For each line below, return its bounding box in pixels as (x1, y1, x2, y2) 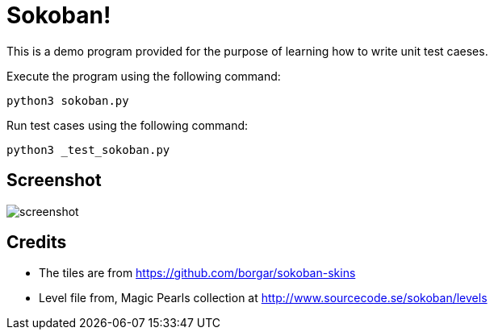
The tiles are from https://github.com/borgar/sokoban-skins (39, 266, 356, 280)
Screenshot (6, 170, 102, 191)
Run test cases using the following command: (6, 118, 249, 132)
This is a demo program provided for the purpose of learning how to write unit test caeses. (6, 44, 488, 58)
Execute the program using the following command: (6, 68, 281, 83)
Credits (6, 232, 67, 253)
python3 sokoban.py (6, 93, 129, 107)
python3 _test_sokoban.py (6, 143, 170, 156)
